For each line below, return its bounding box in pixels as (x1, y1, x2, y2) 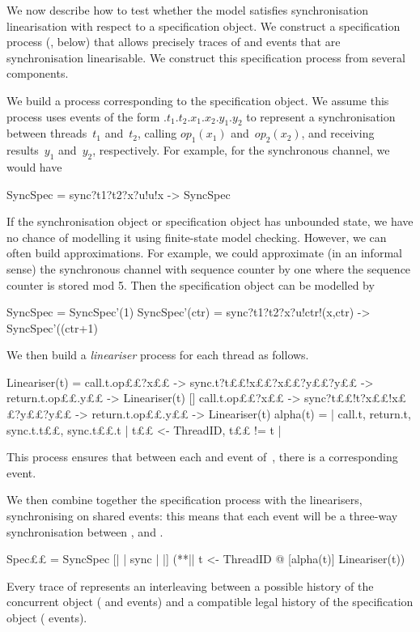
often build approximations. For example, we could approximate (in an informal (6, 244, 402, 261)
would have (6, 158, 62, 175)
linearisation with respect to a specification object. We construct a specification (6, 17, 401, 34)
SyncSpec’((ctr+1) (6, 319, 98, 336)
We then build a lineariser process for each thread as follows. (6, 346, 309, 363)
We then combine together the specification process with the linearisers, (6, 491, 363, 508)
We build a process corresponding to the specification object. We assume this (6, 91, 389, 108)
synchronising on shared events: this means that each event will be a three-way (6, 507, 398, 524)
